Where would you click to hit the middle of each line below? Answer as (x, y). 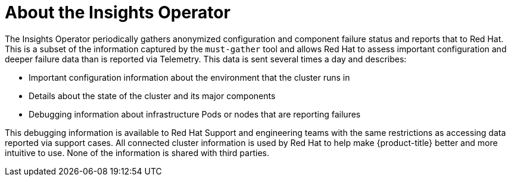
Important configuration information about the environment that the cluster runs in (189, 77)
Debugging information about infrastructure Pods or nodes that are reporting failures (195, 114)
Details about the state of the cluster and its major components (152, 96)
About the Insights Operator (118, 12)
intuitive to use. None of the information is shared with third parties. (137, 153)
